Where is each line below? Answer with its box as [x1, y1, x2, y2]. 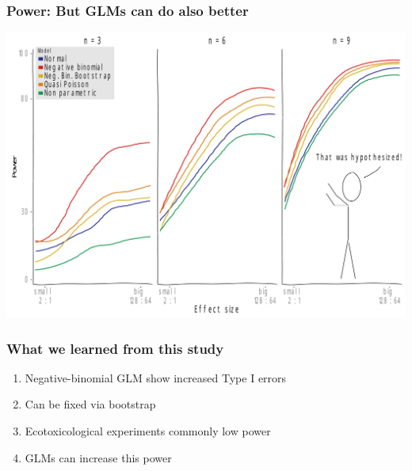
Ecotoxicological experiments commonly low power [25, 423, 271, 439]
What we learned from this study [6, 338, 224, 358]
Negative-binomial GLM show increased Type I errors [25, 369, 287, 386]
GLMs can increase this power [25, 449, 172, 465]
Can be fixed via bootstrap [25, 396, 156, 412]
